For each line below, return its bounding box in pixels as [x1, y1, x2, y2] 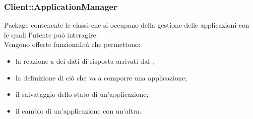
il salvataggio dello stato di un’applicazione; [15, 89, 149, 99]
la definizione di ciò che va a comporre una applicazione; [15, 72, 187, 82]
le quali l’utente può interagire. [4, 29, 98, 40]
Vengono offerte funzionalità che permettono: [4, 39, 141, 49]
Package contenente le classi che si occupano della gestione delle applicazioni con [4, 20, 249, 30]
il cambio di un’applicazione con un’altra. [15, 105, 142, 116]
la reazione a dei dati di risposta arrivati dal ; [15, 56, 154, 66]
